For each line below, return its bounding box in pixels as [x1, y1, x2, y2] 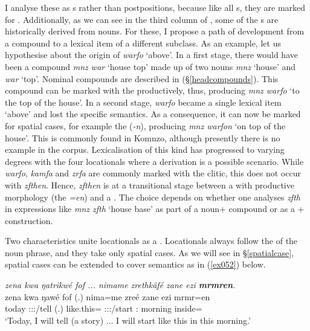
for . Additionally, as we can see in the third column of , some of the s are [5, 13, 279, 25]
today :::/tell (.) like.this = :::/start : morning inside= [5, 302, 202, 315]
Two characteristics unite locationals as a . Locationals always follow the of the [5, 234, 298, 247]
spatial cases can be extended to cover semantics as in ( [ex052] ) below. [5, 258, 266, 271]
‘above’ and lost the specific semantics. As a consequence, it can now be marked [5, 108, 301, 120]
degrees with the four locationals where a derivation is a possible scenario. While [5, 155, 304, 167]
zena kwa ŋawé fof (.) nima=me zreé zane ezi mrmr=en [5, 290, 210, 303]
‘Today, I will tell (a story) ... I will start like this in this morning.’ [5, 313, 251, 326]
